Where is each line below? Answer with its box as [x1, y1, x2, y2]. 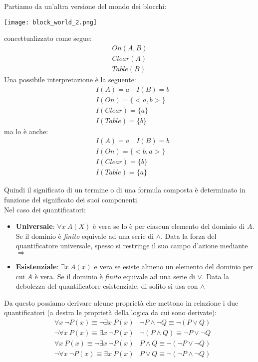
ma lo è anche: [4, 126, 48, 136]
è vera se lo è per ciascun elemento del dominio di [92, 221, 245, 231]
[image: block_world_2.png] [4, 18, 97, 26]
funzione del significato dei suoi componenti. [4, 194, 139, 204]
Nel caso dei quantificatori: [4, 204, 86, 214]
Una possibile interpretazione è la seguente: [4, 74, 136, 84]
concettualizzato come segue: [4, 33, 92, 43]
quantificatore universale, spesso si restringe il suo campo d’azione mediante [15, 240, 248, 251]
